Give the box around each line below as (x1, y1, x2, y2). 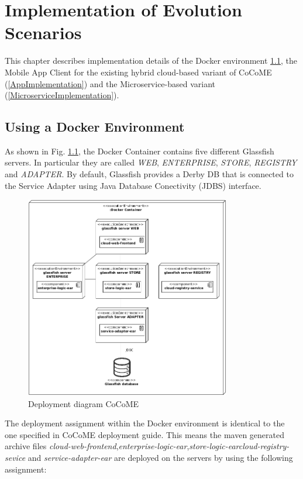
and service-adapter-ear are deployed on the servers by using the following (27, 452, 293, 464)
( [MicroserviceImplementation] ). (5, 89, 119, 101)
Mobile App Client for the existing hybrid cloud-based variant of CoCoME (5, 66, 272, 78)
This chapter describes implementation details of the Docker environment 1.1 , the (5, 54, 297, 67)
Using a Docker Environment (5, 118, 185, 136)
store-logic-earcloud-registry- (189, 440, 290, 452)
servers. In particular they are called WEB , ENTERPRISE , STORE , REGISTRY (5, 156, 297, 168)
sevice (5, 452, 26, 464)
